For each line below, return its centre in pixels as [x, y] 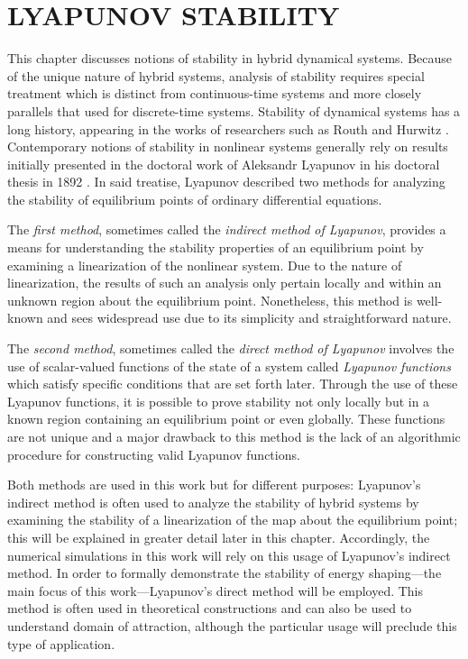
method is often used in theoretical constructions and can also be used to [210, 608]
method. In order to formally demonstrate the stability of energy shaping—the [225, 573]
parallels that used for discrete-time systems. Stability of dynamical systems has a [234, 110]
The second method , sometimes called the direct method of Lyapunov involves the [231, 348]
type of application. [61, 643]
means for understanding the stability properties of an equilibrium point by [216, 247]
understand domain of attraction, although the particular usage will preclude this [232, 625]
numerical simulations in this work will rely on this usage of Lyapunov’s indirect [229, 555]
